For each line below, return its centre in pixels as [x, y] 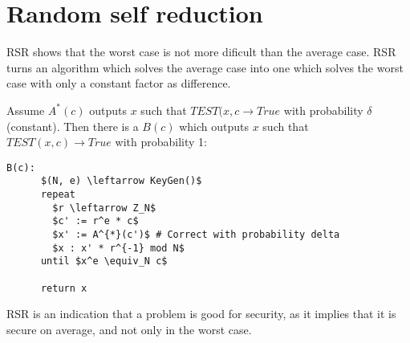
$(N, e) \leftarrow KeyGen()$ [121, 181]
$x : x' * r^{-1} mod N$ [118, 248]
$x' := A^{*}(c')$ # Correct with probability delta [196, 234]
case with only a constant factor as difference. [119, 83]
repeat [58, 194]
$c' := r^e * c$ [95, 221]
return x [64, 288]
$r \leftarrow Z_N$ [104, 208]
